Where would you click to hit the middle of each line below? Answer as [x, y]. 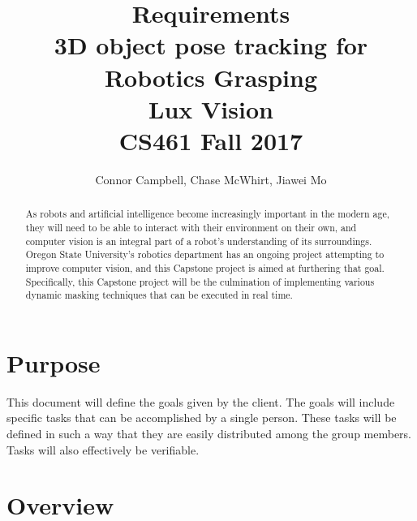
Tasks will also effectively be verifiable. [103, 449]
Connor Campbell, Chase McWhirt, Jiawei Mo [211, 179]
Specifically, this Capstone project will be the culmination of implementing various [200, 281]
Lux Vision [211, 108]
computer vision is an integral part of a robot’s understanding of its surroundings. [199, 241]
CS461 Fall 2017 [211, 140]
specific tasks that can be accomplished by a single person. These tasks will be [202, 418]
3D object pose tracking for [211, 45]
